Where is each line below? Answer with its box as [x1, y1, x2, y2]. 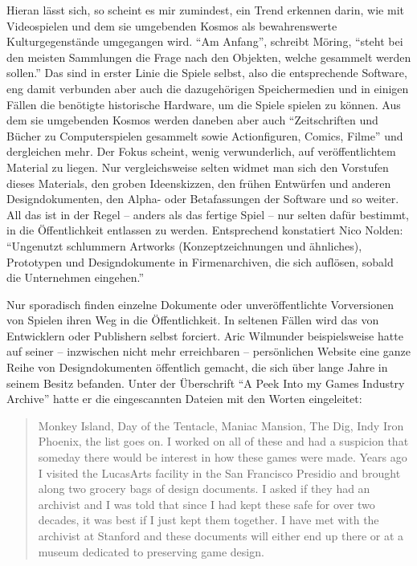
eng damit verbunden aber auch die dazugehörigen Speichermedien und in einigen [6, 79, 409, 96]
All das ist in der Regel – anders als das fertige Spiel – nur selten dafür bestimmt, [6, 206, 410, 222]
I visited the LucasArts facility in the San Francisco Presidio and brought [38, 464, 401, 481]
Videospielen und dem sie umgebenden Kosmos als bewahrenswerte [6, 17, 337, 34]
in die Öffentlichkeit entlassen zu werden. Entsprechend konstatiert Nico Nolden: [6, 222, 403, 238]
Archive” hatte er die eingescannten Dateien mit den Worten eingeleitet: [6, 390, 362, 407]
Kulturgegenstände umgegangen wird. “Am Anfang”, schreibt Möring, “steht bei [6, 33, 403, 50]
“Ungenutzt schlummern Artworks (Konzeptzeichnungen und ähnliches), [6, 237, 362, 254]
